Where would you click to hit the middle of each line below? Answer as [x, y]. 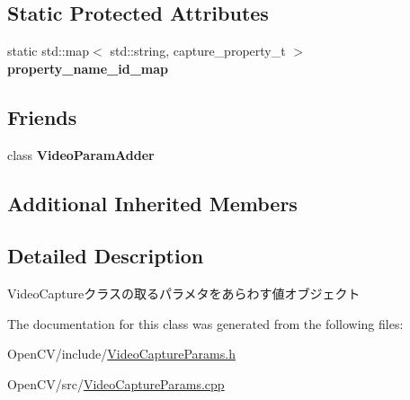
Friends [42, 116]
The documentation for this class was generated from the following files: [205, 323]
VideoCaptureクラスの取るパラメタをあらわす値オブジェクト [184, 293]
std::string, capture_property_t [198, 51]
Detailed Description [106, 256]
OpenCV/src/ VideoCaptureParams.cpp [116, 383]
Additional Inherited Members [152, 203]
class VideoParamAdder [81, 154]
